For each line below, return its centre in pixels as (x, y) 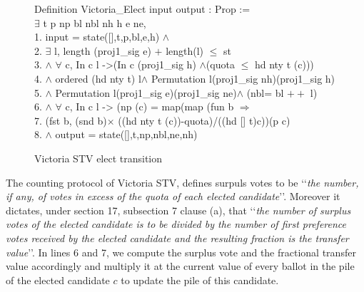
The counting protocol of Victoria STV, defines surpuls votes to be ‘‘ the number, (182, 182)
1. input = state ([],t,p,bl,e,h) (97, 37)
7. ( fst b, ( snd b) (71, 120)
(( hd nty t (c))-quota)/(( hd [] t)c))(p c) (204, 120)
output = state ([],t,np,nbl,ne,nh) (126, 134)
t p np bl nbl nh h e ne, (95, 22)
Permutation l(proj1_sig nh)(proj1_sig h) (243, 78)
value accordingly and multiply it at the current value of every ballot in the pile (180, 266)
